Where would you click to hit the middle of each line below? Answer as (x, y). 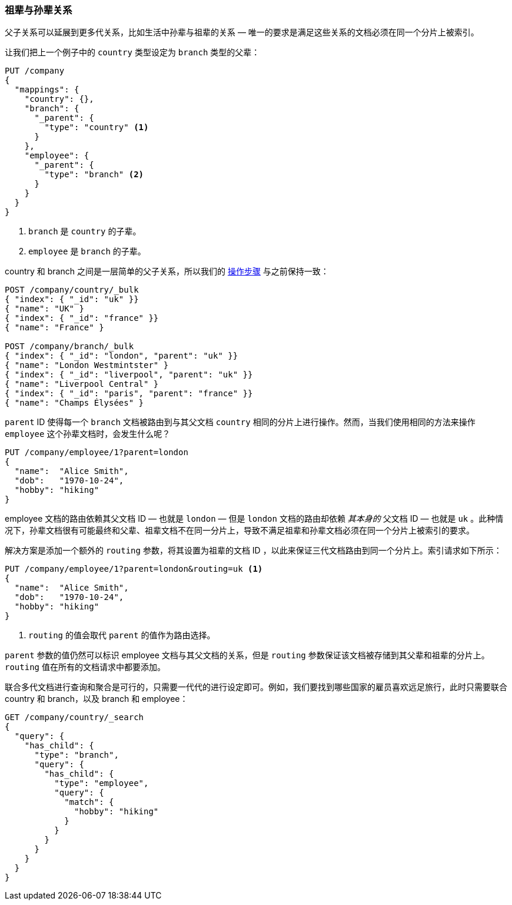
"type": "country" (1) (97, 127)
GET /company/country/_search (74, 717)
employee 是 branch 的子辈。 (87, 251)
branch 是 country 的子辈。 (85, 231)
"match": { (89, 802)
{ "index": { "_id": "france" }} (82, 318)
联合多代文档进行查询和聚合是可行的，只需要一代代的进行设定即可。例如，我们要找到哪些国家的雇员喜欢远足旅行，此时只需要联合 (256, 687)
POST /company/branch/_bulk (69, 347)
